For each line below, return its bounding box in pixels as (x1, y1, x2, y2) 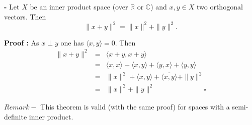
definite (4, 111, 27, 121)
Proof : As (4, 37, 39, 47)
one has (60, 37, 84, 47)
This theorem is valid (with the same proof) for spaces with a (40, 101, 230, 111)
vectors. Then (4, 11, 46, 21)
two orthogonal (197, 1, 243, 11)
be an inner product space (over (30, 1, 128, 11)
